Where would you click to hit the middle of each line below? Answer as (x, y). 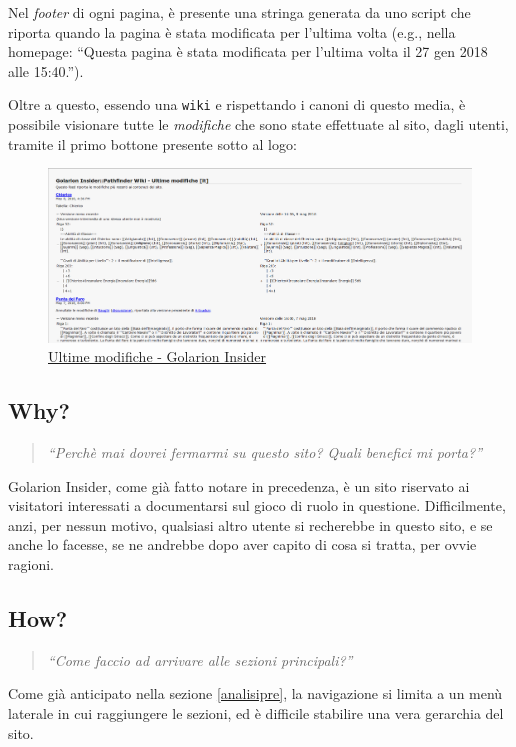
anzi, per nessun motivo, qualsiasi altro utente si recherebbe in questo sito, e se (250, 524)
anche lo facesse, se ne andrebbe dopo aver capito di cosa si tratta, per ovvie (242, 544)
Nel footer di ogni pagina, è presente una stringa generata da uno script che (239, 12)
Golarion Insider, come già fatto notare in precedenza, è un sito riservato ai (239, 485)
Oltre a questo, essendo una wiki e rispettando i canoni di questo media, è (237, 104)
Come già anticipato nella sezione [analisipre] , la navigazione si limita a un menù (255, 693)
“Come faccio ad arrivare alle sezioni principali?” (200, 659)
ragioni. (31, 564)
